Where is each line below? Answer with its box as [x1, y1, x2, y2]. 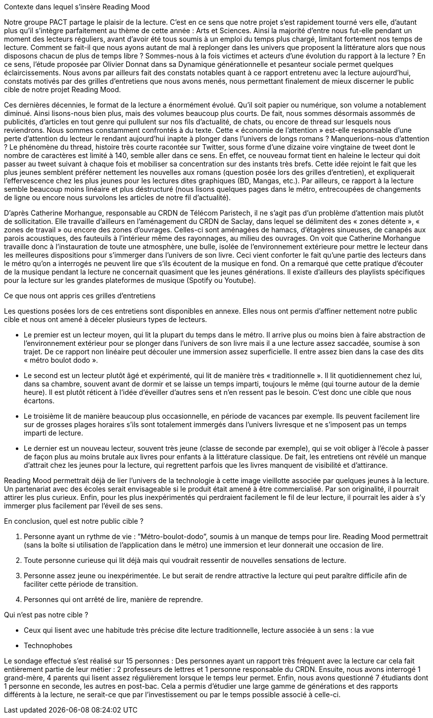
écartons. [24, 396, 55, 405]
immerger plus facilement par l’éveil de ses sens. [4, 501, 163, 510]
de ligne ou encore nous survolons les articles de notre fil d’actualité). [4, 193, 231, 202]
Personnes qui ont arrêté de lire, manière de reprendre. [24, 595, 203, 604]
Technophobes [24, 641, 73, 650]
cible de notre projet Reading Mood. [4, 85, 121, 94]
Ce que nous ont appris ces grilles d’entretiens [4, 291, 156, 300]
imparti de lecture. [24, 429, 83, 437]
